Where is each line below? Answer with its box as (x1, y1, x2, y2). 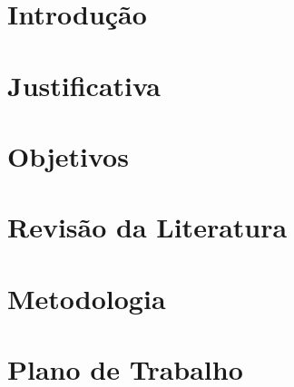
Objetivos (7, 137, 129, 174)
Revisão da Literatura (7, 208, 288, 246)
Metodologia (7, 279, 166, 316)
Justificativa (7, 66, 161, 103)
